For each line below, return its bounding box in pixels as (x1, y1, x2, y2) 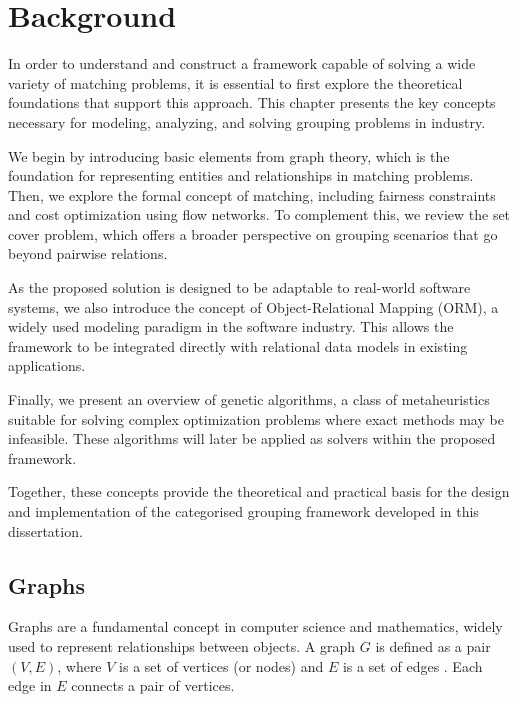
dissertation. (8, 520, 83, 541)
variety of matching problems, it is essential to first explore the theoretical (8, 72, 463, 93)
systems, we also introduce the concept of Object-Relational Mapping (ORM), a (8, 296, 499, 317)
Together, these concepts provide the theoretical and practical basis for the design (8, 481, 510, 502)
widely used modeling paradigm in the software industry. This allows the (8, 316, 454, 337)
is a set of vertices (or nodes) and (119, 655, 324, 676)
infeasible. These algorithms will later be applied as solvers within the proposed (8, 428, 496, 449)
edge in (8, 675, 52, 696)
